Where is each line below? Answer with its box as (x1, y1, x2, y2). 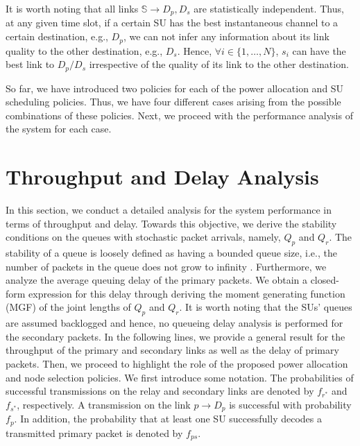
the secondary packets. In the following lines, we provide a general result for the (6, 329, 345, 343)
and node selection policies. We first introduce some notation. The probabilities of (6, 370, 354, 384)
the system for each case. (6, 121, 112, 136)
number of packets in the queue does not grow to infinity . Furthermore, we (6, 259, 327, 273)
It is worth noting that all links (6, 1, 139, 15)
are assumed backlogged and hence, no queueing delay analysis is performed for (6, 316, 343, 330)
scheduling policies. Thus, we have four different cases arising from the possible (6, 94, 341, 109)
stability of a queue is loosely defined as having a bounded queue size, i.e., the (6, 246, 337, 260)
